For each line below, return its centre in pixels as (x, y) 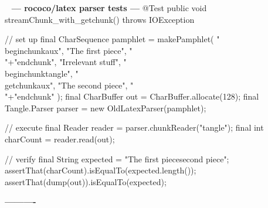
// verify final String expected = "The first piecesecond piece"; (117, 158)
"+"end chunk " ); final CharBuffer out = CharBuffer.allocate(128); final (132, 96)
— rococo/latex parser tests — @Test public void (109, 8)
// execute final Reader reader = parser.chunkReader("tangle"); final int (134, 127)
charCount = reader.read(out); (60, 139)
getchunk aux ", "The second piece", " (69, 85)
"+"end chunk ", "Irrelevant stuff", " (66, 62)
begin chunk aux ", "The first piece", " (69, 50)
